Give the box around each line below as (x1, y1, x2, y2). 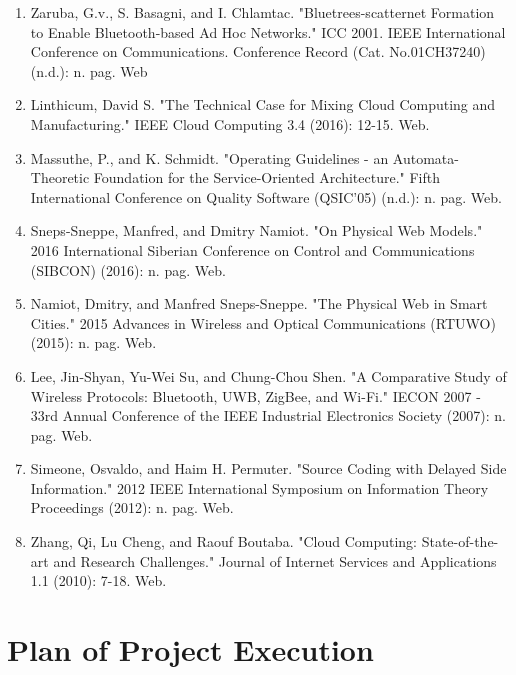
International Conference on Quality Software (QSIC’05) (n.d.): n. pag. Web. (30, 186, 502, 207)
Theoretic (30, 167, 90, 188)
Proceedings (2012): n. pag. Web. (30, 497, 234, 518)
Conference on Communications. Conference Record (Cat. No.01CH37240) (30, 41, 486, 62)
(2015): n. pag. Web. (30, 332, 157, 353)
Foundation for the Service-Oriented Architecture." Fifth (93, 167, 440, 188)
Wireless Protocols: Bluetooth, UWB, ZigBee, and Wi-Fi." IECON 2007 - (30, 385, 481, 406)
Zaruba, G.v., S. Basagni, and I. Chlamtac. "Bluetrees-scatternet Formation (30, 2, 495, 22)
